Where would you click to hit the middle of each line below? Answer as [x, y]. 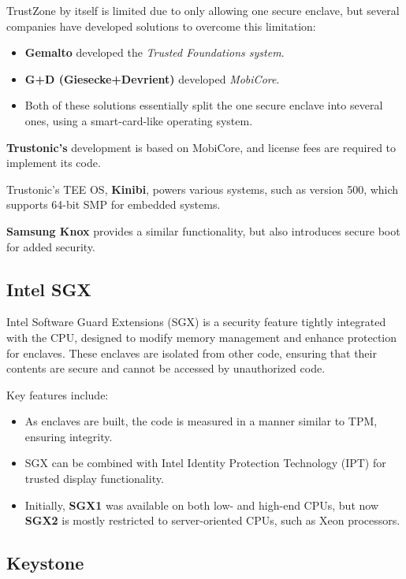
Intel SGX [49, 289]
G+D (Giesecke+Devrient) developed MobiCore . [152, 78]
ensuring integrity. [69, 436]
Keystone [45, 563]
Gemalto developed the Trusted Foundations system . [155, 52]
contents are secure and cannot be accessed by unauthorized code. [166, 368]
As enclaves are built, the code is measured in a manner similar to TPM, [201, 421]
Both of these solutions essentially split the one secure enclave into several [204, 105]
